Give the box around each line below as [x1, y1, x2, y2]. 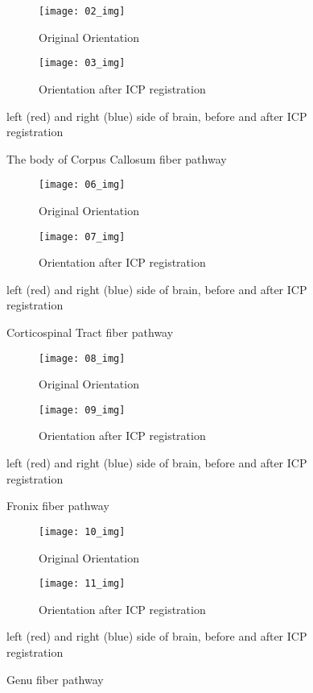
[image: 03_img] [39, 57, 126, 69]
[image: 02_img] [39, 6, 126, 17]
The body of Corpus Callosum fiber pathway [6, 150, 227, 167]
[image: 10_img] [39, 525, 126, 537]
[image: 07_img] [39, 230, 126, 243]
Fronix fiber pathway [6, 497, 109, 514]
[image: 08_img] [39, 352, 126, 364]
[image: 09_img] [39, 404, 126, 416]
